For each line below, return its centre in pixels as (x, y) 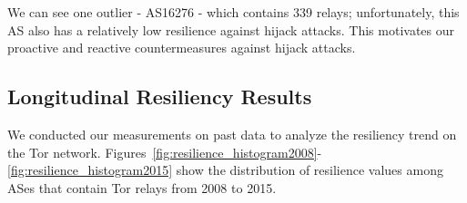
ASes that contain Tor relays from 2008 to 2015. (142, 187)
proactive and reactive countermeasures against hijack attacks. (182, 48)
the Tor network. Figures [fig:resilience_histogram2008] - (165, 152)
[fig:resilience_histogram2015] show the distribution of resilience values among (225, 170)
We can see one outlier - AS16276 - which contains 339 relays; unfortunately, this (233, 12)
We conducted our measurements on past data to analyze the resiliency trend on (232, 134)
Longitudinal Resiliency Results (160, 97)
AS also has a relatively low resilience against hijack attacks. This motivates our (231, 29)
